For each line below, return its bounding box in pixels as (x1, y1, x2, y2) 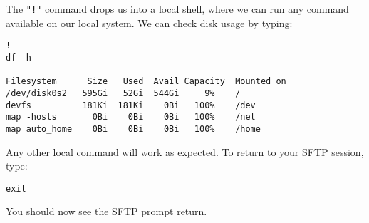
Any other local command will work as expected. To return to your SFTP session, (6, 144, 364, 159)
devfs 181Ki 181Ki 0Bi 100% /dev (6, 100, 256, 110)
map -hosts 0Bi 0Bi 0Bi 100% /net (6, 112, 256, 123)
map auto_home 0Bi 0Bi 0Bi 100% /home (6, 123, 261, 134)
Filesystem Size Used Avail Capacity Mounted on (6, 76, 286, 87)
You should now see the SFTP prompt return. (6, 204, 207, 219)
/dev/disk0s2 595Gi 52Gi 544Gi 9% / (6, 88, 241, 98)
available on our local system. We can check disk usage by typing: (6, 15, 293, 30)
